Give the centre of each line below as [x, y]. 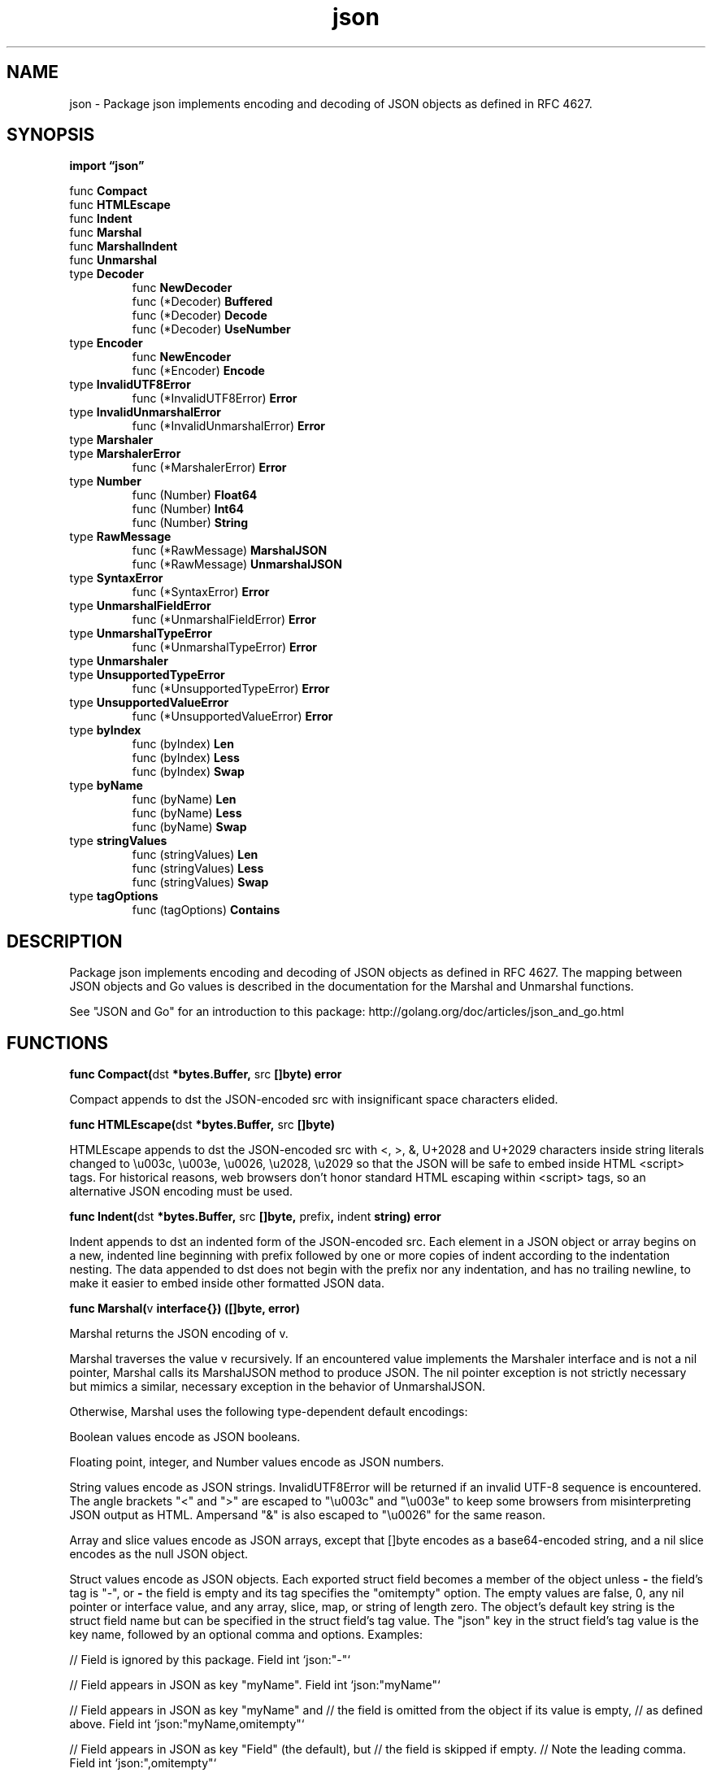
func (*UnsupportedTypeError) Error [231, 689]
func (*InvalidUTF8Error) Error [215, 399]
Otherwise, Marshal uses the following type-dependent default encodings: [269, 1412]
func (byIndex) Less [186, 758]
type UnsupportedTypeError [147, 675]
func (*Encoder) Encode [198, 371]
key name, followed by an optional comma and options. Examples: [246, 1635]
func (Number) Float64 [195, 495]
